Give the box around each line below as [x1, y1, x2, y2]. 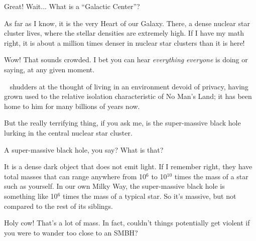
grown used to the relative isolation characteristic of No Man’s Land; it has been [4, 91, 252, 101]
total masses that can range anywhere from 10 [4, 171, 147, 181]
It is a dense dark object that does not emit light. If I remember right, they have [4, 161, 252, 172]
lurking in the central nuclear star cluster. [4, 127, 133, 138]
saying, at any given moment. [4, 64, 95, 74]
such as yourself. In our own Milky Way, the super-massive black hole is [4, 181, 225, 191]
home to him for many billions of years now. [4, 100, 140, 111]
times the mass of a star [174, 171, 248, 181]
